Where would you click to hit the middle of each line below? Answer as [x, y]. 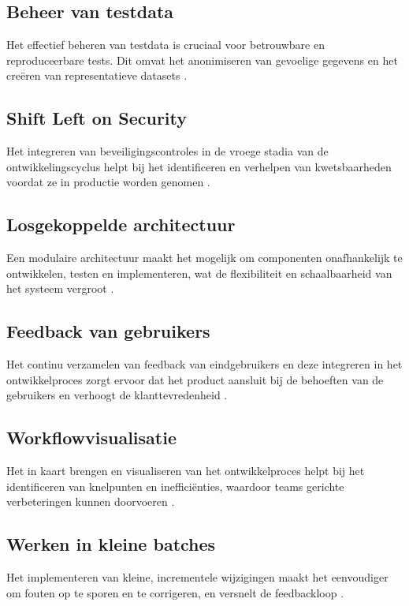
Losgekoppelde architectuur [121, 224]
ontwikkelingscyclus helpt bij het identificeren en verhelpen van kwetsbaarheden [199, 166]
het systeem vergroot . [60, 288]
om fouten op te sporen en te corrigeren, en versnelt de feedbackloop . [175, 592]
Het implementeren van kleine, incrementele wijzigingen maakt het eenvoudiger [197, 577]
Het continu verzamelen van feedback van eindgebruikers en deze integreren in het [204, 364]
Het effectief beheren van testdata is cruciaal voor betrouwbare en [165, 45]
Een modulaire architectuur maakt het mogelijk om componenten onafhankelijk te [204, 258]
